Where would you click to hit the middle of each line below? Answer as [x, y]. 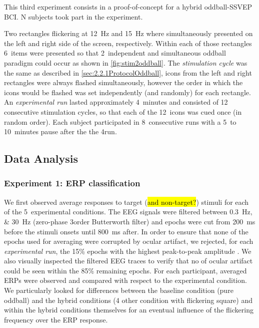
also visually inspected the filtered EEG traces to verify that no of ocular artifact [128, 261]
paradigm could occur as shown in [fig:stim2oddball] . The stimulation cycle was [126, 62]
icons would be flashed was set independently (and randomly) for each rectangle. [127, 92]
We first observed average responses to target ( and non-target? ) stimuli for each [126, 202]
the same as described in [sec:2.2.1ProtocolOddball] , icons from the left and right [128, 72]
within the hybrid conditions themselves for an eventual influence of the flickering [129, 310]
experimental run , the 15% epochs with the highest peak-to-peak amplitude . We [128, 251]
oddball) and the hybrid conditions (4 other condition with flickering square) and [128, 300]
